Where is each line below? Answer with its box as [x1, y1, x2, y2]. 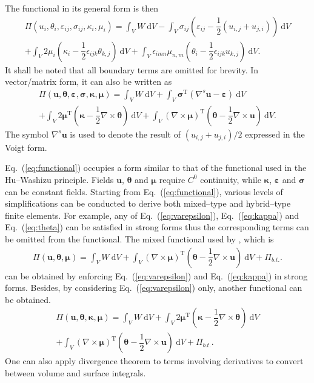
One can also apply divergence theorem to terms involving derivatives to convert [5, 355, 304, 367]
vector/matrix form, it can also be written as [5, 75, 172, 88]
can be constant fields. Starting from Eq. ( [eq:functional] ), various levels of [5, 185, 283, 198]
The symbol [5, 127, 49, 140]
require [159, 173, 185, 185]
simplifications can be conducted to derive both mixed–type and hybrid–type [5, 197, 291, 210]
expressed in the [245, 127, 305, 140]
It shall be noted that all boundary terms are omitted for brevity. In [5, 63, 259, 76]
